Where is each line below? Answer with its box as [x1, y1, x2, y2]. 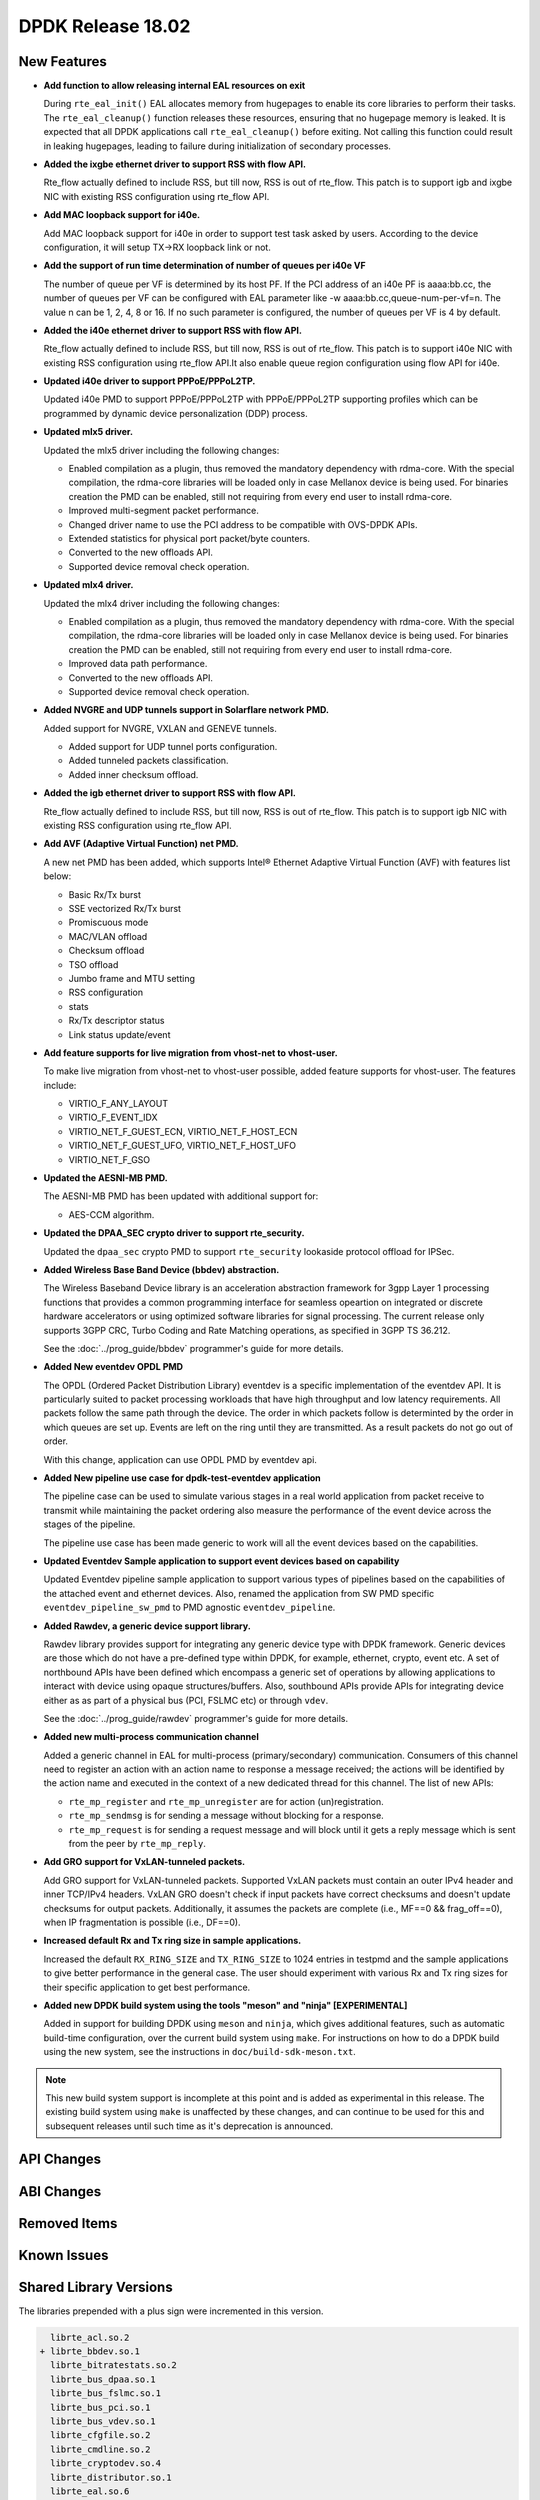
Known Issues [18, 2246, 109, 2264]
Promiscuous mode [68, 916, 149, 929]
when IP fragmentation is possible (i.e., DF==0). [43, 1916, 241, 1928]
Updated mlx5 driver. [43, 426, 134, 438]
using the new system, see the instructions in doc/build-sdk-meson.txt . [43, 2046, 357, 2058]
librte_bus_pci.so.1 [50, 2401, 151, 2413]
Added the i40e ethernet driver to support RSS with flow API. [43, 324, 302, 336]
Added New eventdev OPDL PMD [43, 1361, 184, 1373]
